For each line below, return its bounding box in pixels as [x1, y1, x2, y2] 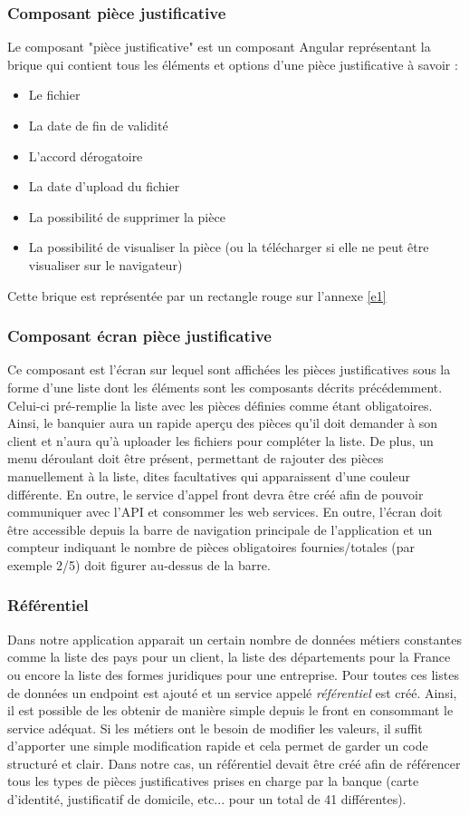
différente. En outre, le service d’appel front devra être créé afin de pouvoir [7, 484, 424, 503]
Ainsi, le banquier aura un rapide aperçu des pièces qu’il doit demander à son [7, 413, 437, 432]
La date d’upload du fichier [28, 177, 180, 196]
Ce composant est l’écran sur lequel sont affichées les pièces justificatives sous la [7, 360, 451, 379]
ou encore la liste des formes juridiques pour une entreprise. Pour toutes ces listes [7, 665, 459, 684]
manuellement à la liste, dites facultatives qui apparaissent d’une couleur [7, 466, 410, 485]
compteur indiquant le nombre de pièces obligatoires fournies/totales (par [7, 538, 416, 557]
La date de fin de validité [28, 116, 168, 134]
